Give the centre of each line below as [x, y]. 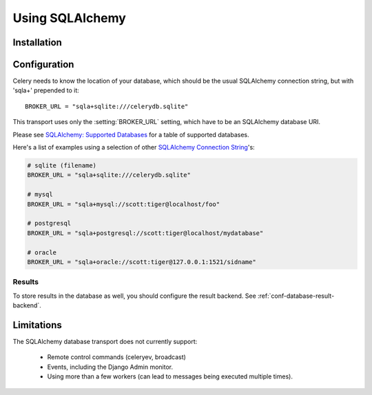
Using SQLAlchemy [70, 18]
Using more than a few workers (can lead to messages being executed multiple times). [170, 376]
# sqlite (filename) [62, 166]
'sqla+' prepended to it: [46, 90]
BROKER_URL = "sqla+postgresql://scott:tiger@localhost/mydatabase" [145, 233]
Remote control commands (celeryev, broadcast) [116, 357]
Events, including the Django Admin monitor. [110, 367]
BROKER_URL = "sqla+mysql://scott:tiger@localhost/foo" [124, 204]
